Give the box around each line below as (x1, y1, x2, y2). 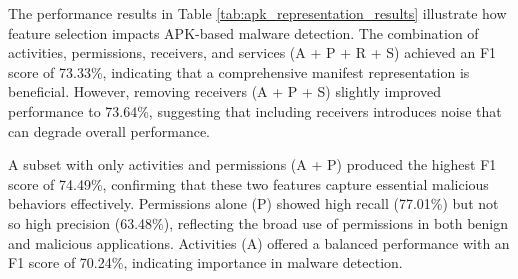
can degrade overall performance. (8, 120, 210, 141)
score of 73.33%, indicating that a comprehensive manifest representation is (8, 61, 470, 82)
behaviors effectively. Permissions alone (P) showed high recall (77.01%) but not (8, 193, 499, 214)
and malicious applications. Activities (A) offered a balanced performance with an (8, 232, 510, 253)
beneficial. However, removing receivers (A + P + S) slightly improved (8, 81, 441, 102)
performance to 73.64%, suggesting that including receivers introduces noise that (8, 100, 502, 121)
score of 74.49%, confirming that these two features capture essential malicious (8, 173, 489, 194)
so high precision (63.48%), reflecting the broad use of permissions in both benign (8, 212, 508, 233)
